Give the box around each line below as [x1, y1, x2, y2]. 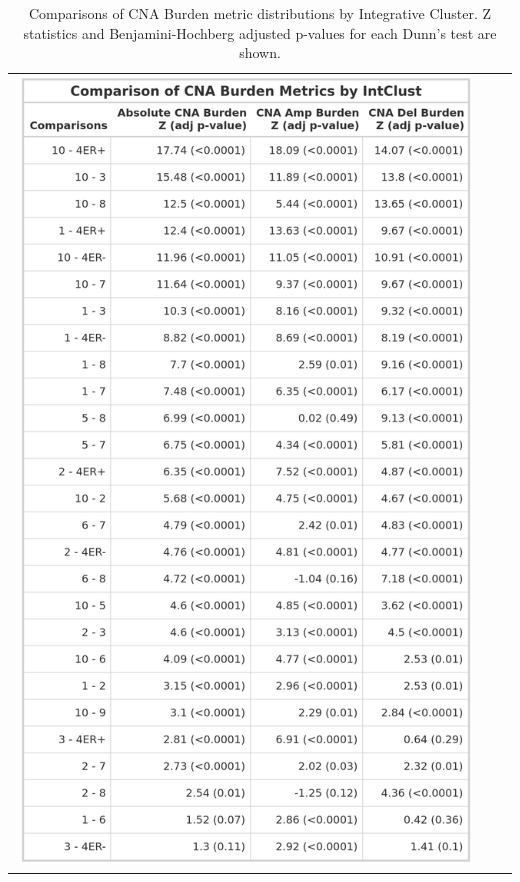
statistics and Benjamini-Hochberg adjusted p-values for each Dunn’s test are [23, 22, 497, 43]
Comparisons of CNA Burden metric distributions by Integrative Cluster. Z [28, 3, 492, 23]
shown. [239, 42, 281, 63]
